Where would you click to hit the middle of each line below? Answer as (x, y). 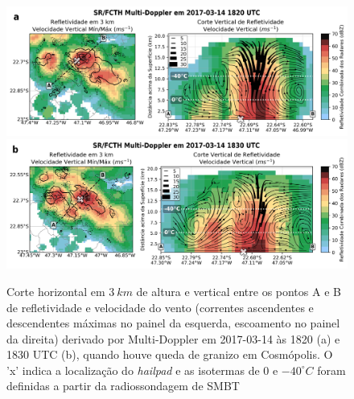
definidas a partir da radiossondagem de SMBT (123, 386)
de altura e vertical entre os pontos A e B (239, 291)
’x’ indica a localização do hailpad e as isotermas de (133, 370)
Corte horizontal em (56, 291)
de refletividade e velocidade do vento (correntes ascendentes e (160, 307)
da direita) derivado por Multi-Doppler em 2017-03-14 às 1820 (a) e (173, 338)
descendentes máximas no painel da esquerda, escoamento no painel (173, 323)
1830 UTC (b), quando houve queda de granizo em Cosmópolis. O (170, 354)
